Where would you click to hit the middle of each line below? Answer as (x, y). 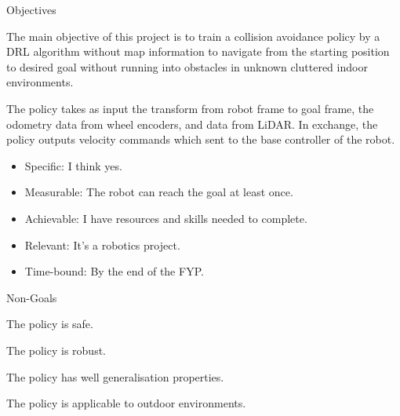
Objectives (31, 9)
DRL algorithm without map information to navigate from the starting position (198, 51)
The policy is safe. (50, 324)
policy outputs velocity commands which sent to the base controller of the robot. (201, 139)
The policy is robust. (56, 350)
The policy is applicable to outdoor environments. (126, 403)
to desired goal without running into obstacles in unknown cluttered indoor (187, 66)
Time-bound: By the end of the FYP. (114, 271)
